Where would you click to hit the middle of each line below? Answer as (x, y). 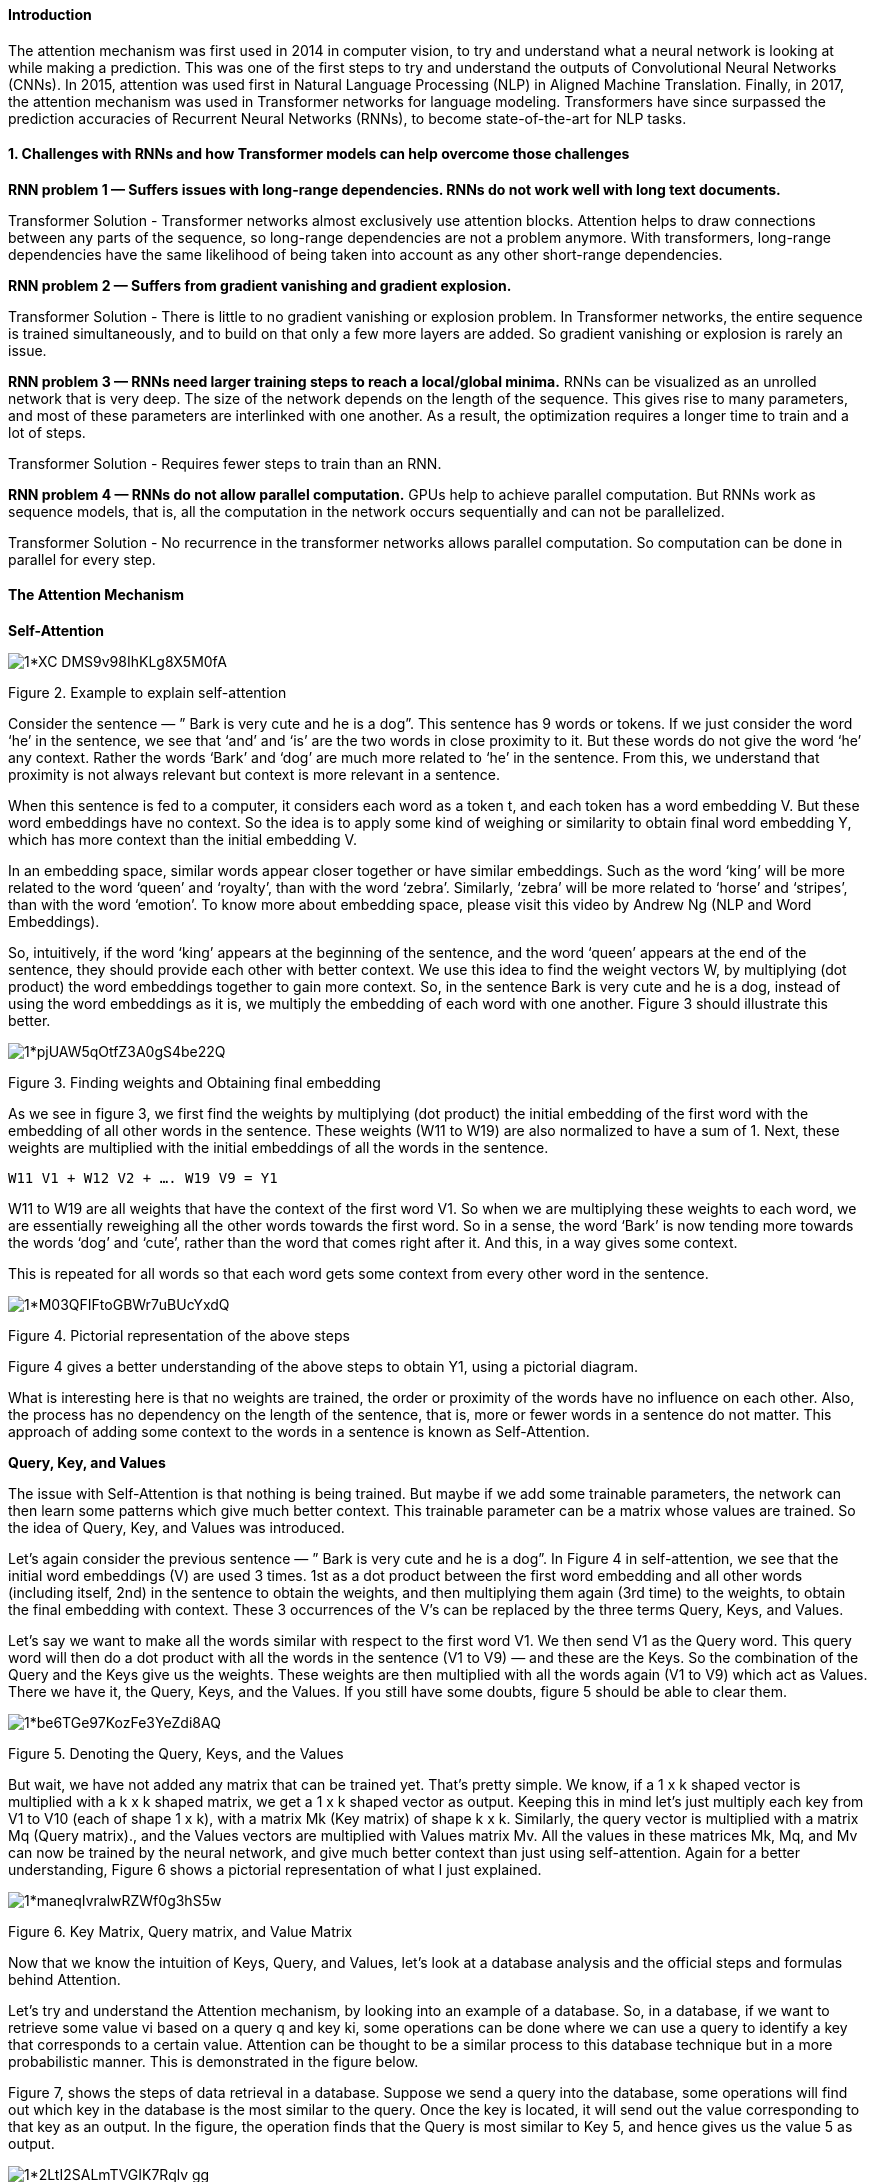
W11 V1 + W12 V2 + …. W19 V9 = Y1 (143, 1178)
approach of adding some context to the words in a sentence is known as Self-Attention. (299, 1432)
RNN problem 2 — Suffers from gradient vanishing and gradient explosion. (260, 285)
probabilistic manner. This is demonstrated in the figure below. (213, 2062)
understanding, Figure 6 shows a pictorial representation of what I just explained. (275, 1870)
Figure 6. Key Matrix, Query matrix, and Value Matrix (180, 1932)
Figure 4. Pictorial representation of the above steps (179, 1336)
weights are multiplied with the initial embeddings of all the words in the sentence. (278, 1148)
